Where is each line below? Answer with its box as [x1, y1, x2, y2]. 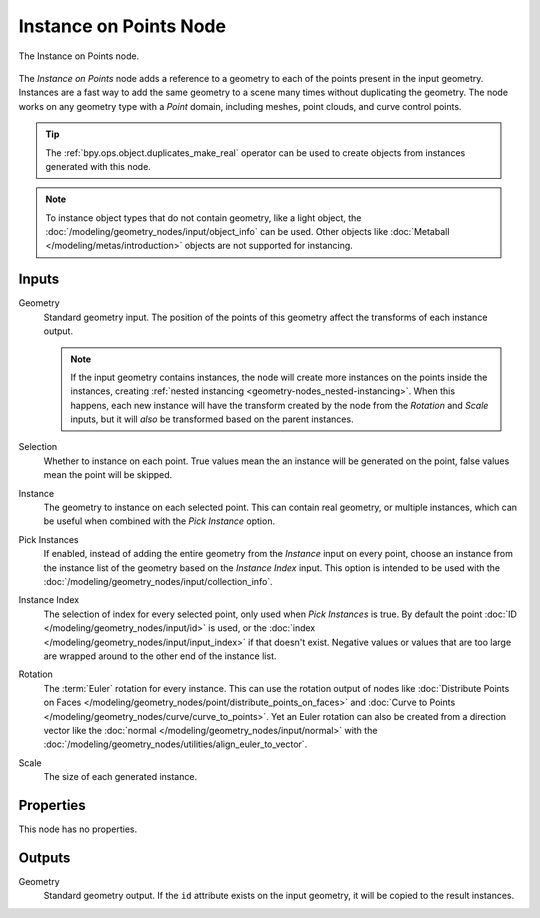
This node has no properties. [18, 823, 138, 835]
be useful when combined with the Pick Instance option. [43, 515, 275, 527]
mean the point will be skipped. [43, 469, 173, 481]
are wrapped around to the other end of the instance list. [43, 650, 277, 662]
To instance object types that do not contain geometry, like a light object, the [45, 211, 362, 224]
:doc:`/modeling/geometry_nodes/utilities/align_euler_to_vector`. [43, 738, 308, 750]
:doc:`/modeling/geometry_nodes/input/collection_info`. [43, 576, 274, 587]
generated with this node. [45, 160, 152, 172]
